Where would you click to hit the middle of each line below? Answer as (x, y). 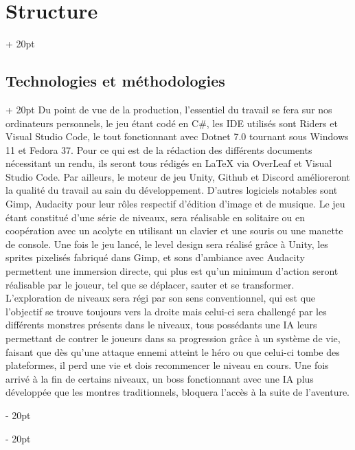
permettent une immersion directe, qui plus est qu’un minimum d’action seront (172, 271)
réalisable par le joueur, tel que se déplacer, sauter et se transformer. (150, 284)
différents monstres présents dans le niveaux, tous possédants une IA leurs (161, 325)
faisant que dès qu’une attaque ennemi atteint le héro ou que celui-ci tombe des (173, 351)
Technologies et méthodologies (115, 81)
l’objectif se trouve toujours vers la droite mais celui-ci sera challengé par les (166, 311)
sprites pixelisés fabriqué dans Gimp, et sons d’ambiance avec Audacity (155, 257)
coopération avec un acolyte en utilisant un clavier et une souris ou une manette (174, 230)
